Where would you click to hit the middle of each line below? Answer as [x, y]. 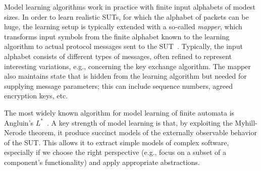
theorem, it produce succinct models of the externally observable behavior [143, 132]
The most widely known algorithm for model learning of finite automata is [119, 112]
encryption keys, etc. [36, 96]
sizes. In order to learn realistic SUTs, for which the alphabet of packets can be [126, 16]
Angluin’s [19, 122]
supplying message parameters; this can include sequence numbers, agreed [118, 85]
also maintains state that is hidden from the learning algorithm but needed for [125, 76]
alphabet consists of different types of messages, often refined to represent [118, 56]
